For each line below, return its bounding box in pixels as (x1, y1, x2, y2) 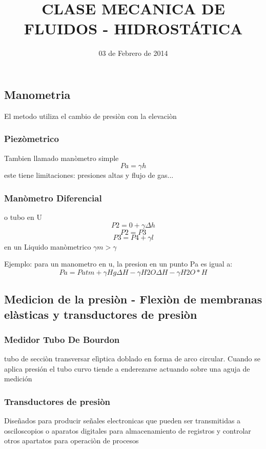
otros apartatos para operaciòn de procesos (4, 435, 139, 446)
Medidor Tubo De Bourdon (4, 333, 120, 345)
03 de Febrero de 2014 (98, 48, 168, 58)
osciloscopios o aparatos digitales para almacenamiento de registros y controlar (4, 425, 251, 436)
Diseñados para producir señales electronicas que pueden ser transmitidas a (4, 415, 241, 426)
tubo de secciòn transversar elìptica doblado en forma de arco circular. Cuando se (4, 353, 260, 364)
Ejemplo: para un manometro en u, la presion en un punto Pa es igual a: (4, 258, 233, 269)
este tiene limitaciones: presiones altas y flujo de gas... (4, 170, 174, 180)
